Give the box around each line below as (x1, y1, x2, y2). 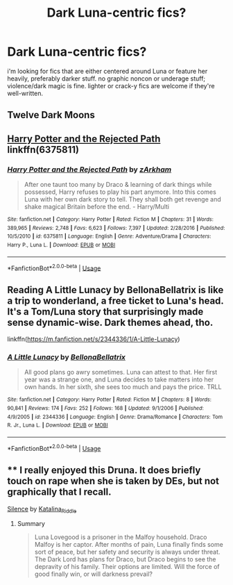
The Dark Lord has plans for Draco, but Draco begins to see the (34, 555, 216, 563)
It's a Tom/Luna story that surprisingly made (7, 306, 204, 318)
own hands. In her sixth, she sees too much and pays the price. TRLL (24, 383, 222, 391)
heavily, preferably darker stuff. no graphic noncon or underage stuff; (7, 74, 206, 83)
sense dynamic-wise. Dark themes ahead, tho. (7, 316, 214, 328)
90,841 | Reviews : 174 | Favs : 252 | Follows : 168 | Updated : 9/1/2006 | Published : (7, 405, 204, 412)
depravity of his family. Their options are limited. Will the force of (34, 563, 220, 571)
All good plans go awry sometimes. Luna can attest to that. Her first (24, 368, 218, 377)
